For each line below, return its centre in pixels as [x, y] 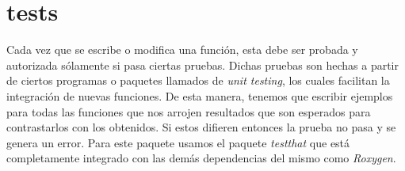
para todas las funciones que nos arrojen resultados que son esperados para [189, 111]
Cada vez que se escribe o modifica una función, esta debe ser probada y [182, 49]
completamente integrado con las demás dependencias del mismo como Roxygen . [201, 158]
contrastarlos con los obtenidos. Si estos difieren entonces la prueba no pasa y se [201, 127]
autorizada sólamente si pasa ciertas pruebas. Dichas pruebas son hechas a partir [202, 65]
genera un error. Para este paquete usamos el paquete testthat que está [178, 142]
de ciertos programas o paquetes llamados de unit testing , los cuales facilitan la [198, 80]
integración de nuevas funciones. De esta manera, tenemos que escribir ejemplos [200, 95]
